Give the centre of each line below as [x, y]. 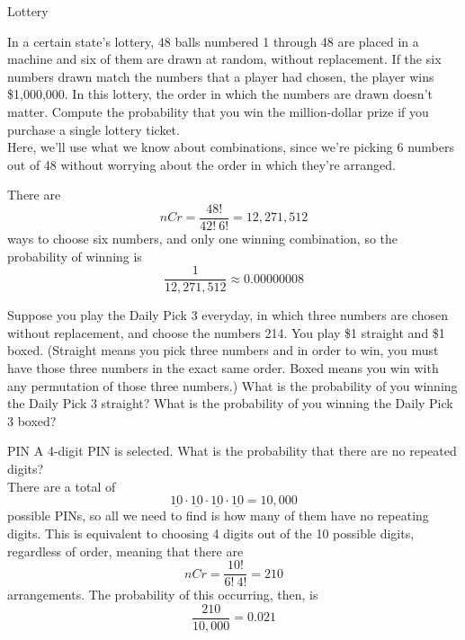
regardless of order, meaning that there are [125, 551]
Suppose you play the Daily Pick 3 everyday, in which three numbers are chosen [228, 315]
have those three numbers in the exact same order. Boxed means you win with [223, 368]
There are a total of [62, 486]
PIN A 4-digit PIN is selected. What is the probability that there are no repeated [232, 451]
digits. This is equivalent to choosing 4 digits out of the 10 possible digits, [211, 533]
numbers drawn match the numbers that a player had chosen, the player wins [221, 76]
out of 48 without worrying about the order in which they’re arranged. [201, 164]
